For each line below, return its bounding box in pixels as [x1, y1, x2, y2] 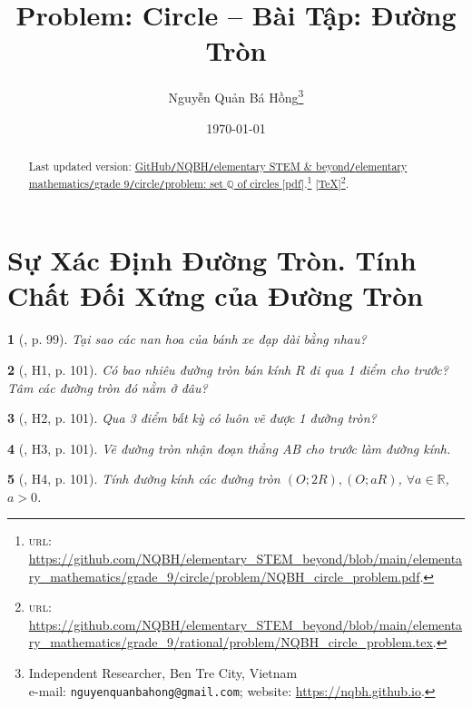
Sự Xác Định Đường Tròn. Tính [7, 241, 417, 279]
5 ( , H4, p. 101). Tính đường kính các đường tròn [7, 469, 280, 488]
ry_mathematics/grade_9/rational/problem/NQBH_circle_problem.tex [28, 633, 433, 652]
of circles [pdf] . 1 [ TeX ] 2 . [237, 173, 349, 191]
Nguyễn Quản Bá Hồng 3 [168, 85, 304, 106]
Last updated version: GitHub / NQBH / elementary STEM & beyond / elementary [28, 158, 408, 173]
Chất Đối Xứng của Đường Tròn [7, 277, 424, 314]
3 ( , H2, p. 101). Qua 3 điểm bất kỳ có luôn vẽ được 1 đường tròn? [7, 408, 377, 427]
